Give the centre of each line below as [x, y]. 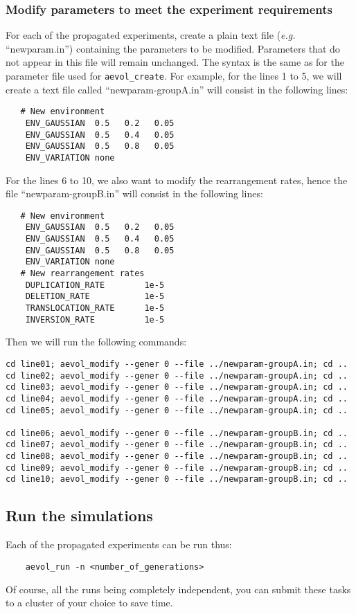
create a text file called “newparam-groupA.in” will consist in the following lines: [177, 89]
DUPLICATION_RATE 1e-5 [95, 285]
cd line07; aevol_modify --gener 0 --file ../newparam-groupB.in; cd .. [177, 445]
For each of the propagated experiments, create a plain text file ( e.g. [151, 35]
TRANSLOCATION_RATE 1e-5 [95, 308]
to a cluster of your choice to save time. [89, 603]
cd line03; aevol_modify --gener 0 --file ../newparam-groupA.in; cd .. [177, 387]
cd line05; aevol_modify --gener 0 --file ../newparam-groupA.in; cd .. [177, 410]
